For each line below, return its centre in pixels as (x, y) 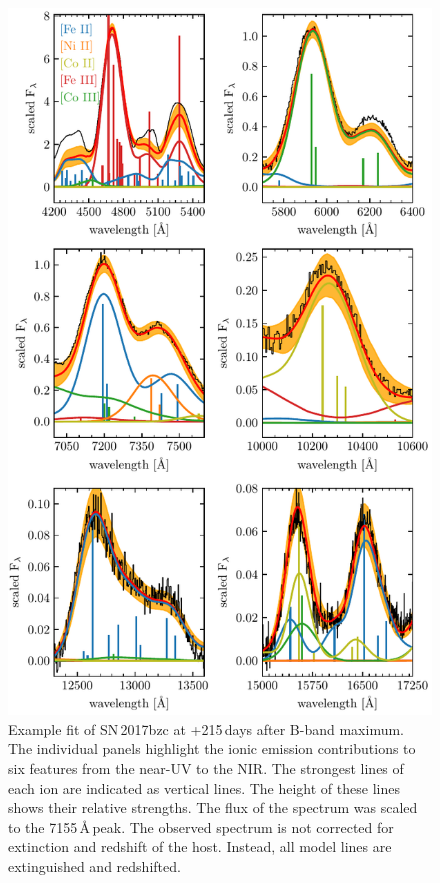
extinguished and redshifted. (94, 865)
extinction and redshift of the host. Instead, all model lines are (200, 846)
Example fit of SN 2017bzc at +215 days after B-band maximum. (206, 728)
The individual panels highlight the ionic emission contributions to (212, 748)
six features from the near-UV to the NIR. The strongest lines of (206, 767)
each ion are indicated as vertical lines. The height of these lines (204, 787)
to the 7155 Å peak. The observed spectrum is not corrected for (201, 826)
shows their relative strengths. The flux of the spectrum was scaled (213, 807)
